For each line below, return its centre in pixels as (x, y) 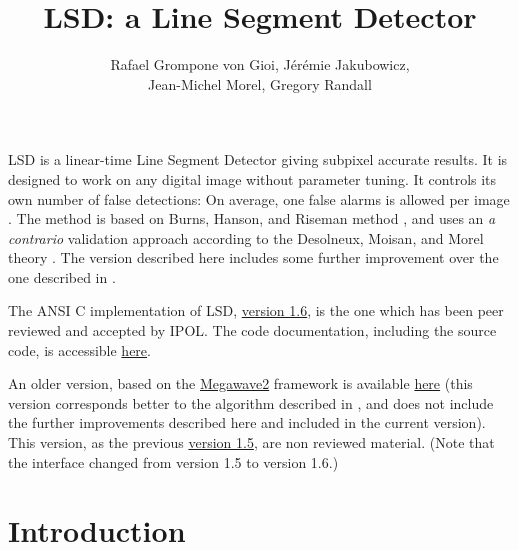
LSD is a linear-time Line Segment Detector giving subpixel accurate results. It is (258, 159)
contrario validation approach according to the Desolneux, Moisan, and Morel (246, 237)
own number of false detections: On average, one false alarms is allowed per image (259, 198)
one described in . (62, 276)
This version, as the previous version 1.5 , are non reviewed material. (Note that (251, 442)
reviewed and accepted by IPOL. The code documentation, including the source (252, 330)
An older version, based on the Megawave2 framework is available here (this (240, 383)
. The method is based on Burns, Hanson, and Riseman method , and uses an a (252, 218)
